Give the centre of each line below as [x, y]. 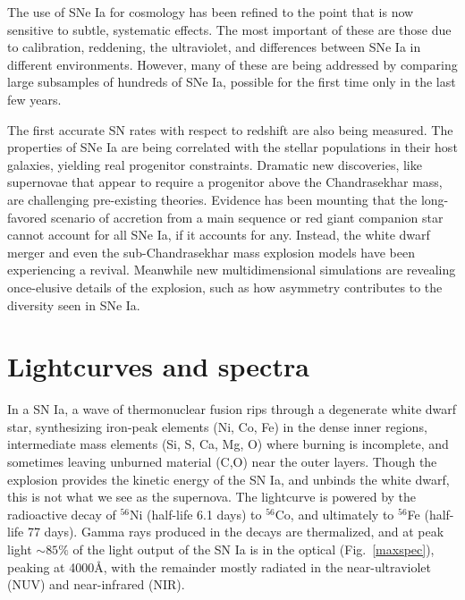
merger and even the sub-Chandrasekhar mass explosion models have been [211, 252]
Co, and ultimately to [334, 514]
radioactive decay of [62, 514]
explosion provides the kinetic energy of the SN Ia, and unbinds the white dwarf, [228, 479]
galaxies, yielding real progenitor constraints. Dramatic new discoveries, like [215, 164]
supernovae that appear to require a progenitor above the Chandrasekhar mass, [225, 182]
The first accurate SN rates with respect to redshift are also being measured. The [230, 129]
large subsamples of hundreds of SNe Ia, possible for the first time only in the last [232, 82]
